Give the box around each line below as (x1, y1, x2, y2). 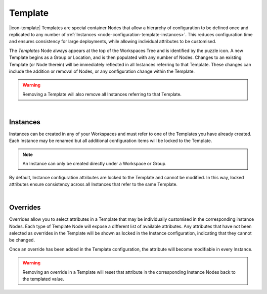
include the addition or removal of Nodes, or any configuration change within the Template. (9, 68, 195, 74)
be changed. (9, 237, 35, 243)
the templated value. (22, 276, 64, 282)
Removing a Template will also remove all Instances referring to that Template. (22, 91, 182, 97)
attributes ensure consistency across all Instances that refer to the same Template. (9, 181, 178, 187)
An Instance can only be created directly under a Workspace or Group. (22, 161, 167, 167)
